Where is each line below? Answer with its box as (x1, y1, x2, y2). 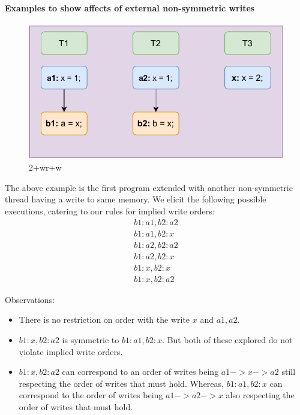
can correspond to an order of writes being (62, 365, 219, 378)
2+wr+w (29, 161, 62, 174)
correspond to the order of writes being (19, 389, 163, 401)
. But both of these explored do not (162, 333, 293, 346)
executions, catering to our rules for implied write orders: (5, 205, 215, 217)
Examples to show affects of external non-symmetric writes (5, 1, 255, 14)
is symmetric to (62, 333, 119, 346)
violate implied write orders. (19, 345, 123, 358)
